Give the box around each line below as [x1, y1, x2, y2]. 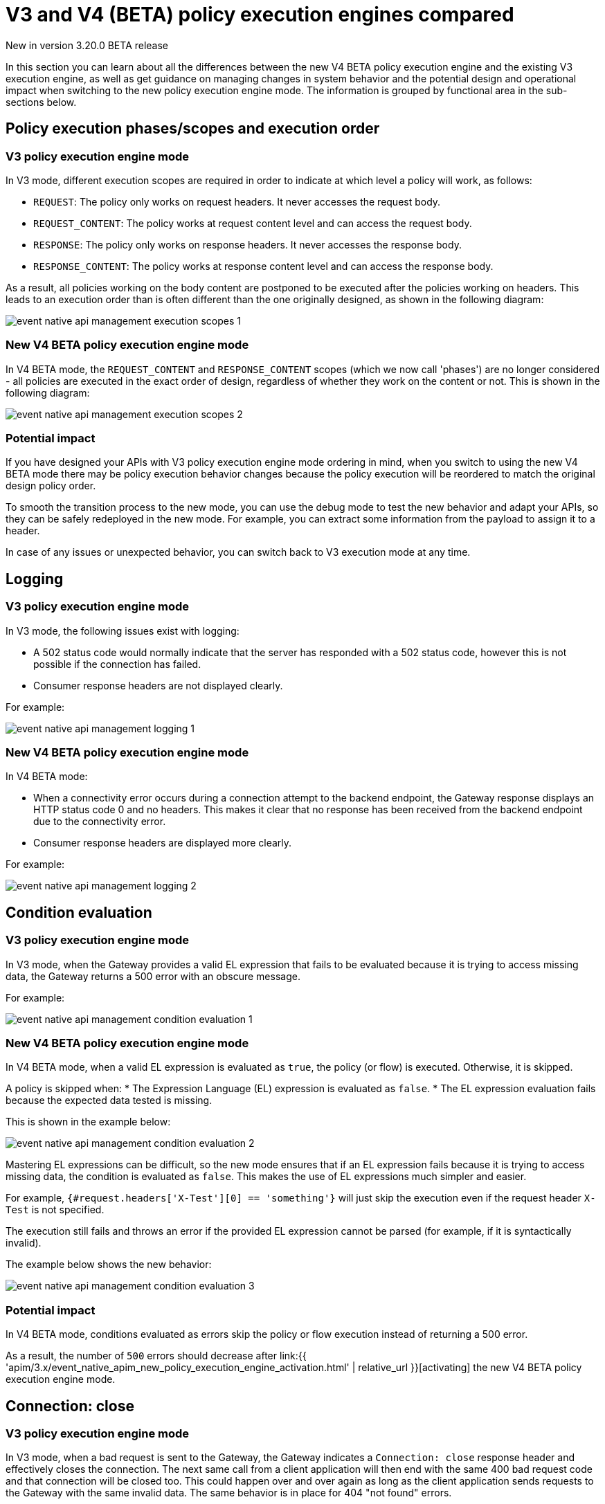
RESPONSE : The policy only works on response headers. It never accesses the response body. [33, 238, 462, 251]
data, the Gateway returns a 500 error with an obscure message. [6, 970, 300, 982]
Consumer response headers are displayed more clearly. [33, 837, 292, 849]
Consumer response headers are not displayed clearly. [33, 679, 283, 691]
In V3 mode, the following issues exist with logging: [6, 624, 240, 637]
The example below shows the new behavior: [6, 1258, 212, 1271]
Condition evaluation [6, 903, 152, 921]
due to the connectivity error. [33, 815, 166, 828]
